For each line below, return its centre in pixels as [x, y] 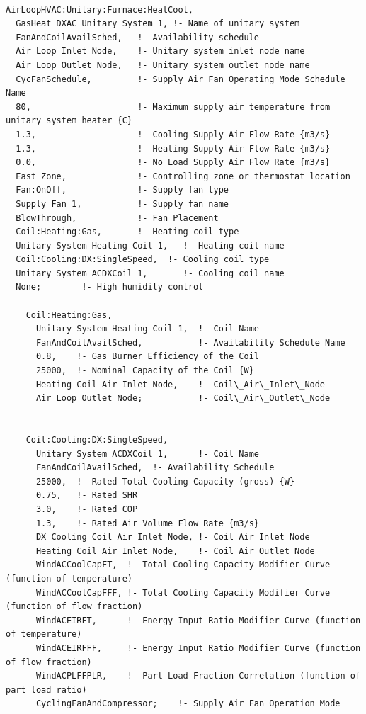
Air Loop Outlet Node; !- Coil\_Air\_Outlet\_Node [183, 398]
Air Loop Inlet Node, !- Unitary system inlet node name [160, 51]
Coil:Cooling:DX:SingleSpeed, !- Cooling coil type [143, 260]
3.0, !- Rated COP [87, 509]
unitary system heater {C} [69, 121]
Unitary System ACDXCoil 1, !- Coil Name [147, 454]
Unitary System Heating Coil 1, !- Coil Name [147, 329]
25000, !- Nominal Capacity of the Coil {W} [145, 371]
